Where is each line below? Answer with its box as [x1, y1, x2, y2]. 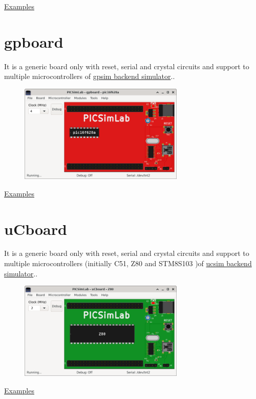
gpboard [4, 31, 63, 52]
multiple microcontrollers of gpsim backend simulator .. [4, 71, 175, 82]
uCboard [4, 218, 67, 239]
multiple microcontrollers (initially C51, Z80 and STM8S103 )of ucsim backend [4, 258, 252, 269]
